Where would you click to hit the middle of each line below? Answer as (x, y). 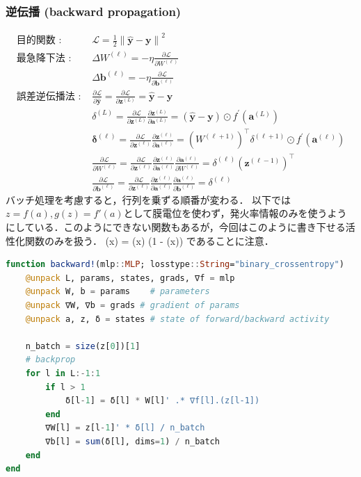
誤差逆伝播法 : (49, 96)
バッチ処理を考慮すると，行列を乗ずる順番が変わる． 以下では (149, 199)
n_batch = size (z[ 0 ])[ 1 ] (83, 346)
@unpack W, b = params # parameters (118, 292)
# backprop (50, 360)
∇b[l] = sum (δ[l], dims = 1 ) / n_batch (133, 441)
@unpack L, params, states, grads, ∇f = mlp (130, 278)
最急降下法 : (44, 58)
